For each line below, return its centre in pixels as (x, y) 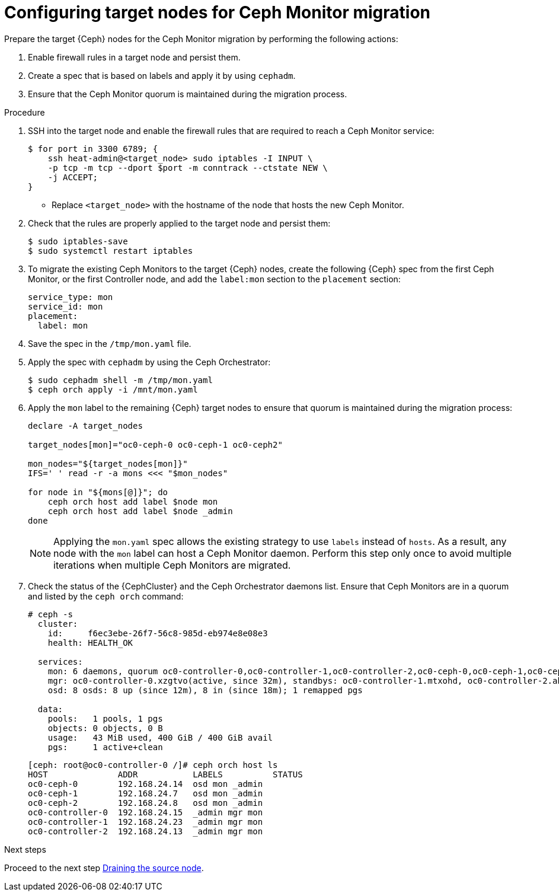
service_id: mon (66, 306)
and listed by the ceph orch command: (106, 596)
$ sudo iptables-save (78, 241)
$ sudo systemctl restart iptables (111, 251)
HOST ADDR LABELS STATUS (165, 774)
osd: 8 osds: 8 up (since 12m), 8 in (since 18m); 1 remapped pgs (205, 690)
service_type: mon (71, 297)
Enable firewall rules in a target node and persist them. (134, 57)
